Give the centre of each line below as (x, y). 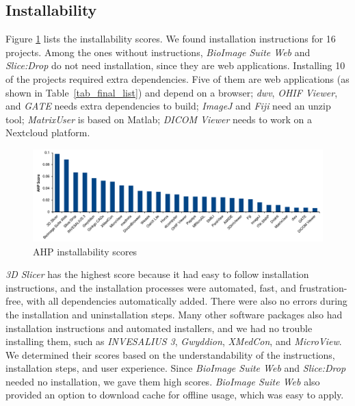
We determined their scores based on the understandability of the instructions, (170, 354)
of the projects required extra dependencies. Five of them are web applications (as (177, 78)
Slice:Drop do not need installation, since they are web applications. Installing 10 (175, 65)
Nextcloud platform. (48, 132)
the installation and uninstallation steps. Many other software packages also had (174, 314)
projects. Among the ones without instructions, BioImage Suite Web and (158, 52)
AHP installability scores (85, 251)
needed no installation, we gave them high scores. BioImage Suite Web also (163, 381)
